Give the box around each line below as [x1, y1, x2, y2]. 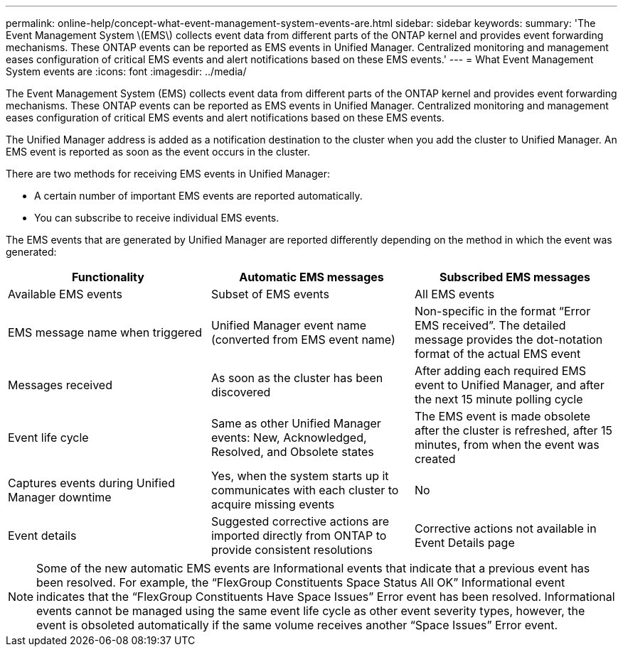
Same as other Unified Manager [211, 416, 381, 430]
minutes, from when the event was [414, 438, 600, 452]
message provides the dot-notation [414, 332, 603, 347]
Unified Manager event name [211, 318, 367, 332]
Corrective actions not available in [414, 521, 597, 536]
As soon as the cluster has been [211, 371, 383, 385]
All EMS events [414, 287, 495, 301]
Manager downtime [8, 490, 112, 504]
